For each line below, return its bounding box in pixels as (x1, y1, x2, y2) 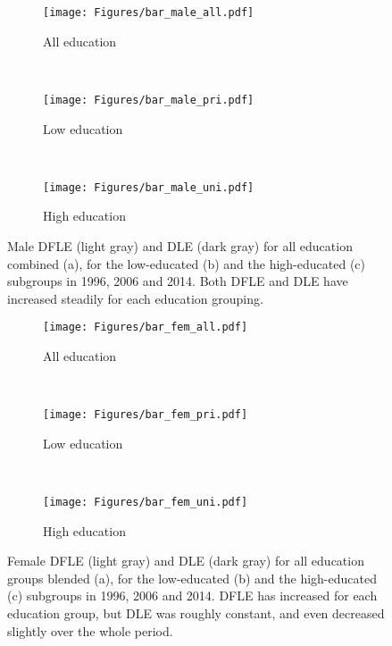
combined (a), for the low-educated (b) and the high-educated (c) (7, 254, 365, 273)
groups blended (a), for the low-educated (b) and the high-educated (7, 568, 377, 587)
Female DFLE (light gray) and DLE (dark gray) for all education (7, 551, 364, 570)
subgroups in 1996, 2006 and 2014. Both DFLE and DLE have (7, 272, 348, 290)
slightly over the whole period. (7, 621, 173, 640)
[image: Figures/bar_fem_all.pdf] (43, 321, 248, 334)
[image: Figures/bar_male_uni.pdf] (43, 180, 254, 194)
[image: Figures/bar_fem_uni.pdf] (43, 496, 248, 508)
